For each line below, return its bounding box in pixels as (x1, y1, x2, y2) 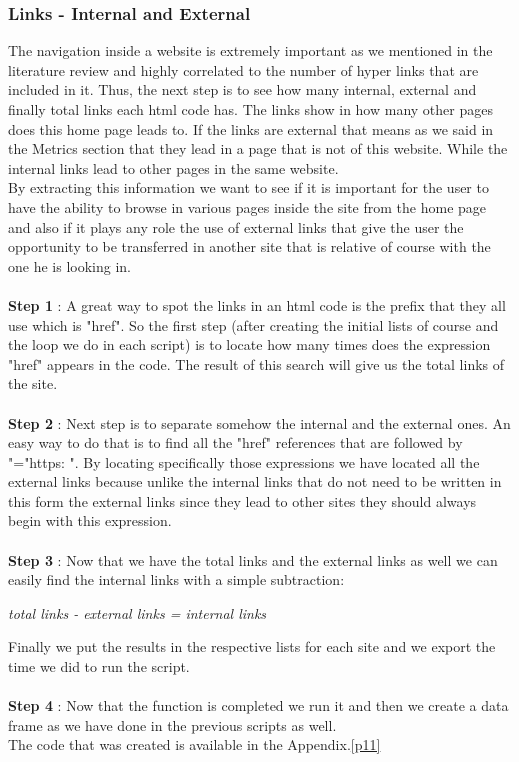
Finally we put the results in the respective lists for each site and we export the (8, 636, 496, 657)
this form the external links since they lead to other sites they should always (8, 490, 477, 511)
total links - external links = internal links (8, 602, 267, 623)
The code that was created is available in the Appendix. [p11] (8, 734, 381, 755)
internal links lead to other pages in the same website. (8, 157, 339, 178)
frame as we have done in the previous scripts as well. (8, 714, 337, 735)
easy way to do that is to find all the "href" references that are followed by (8, 432, 463, 453)
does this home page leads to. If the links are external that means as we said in (8, 118, 494, 139)
